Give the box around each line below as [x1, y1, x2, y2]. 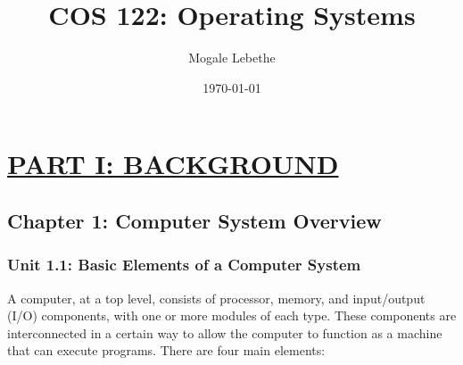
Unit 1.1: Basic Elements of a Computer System [7, 253, 361, 276]
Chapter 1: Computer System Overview [7, 206, 382, 234]
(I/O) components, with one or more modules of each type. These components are [7, 306, 457, 325]
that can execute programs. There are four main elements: [7, 341, 326, 360]
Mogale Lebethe [188, 48, 276, 67]
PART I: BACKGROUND [7, 145, 339, 182]
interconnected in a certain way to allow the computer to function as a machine [7, 323, 442, 342]
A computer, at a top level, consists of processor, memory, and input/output [7, 288, 426, 307]
